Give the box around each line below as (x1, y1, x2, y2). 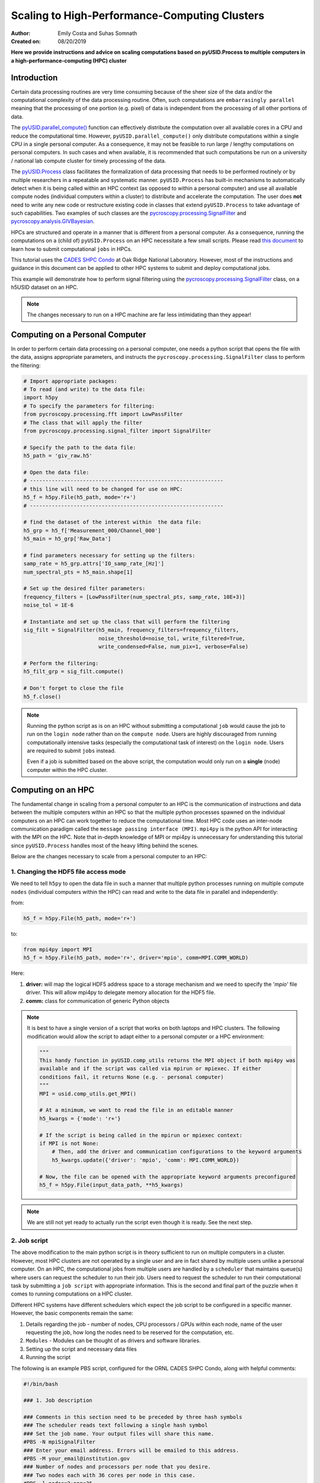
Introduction (11, 72, 58, 82)
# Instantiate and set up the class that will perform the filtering (23, 619, 230, 625)
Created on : (11, 37, 41, 44)
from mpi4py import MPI (23, 946, 93, 953)
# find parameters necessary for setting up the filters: (23, 552, 196, 559)
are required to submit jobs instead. (27, 747, 116, 755)
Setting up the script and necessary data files (25, 1345, 137, 1352)
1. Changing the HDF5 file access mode (11, 867, 126, 876)
